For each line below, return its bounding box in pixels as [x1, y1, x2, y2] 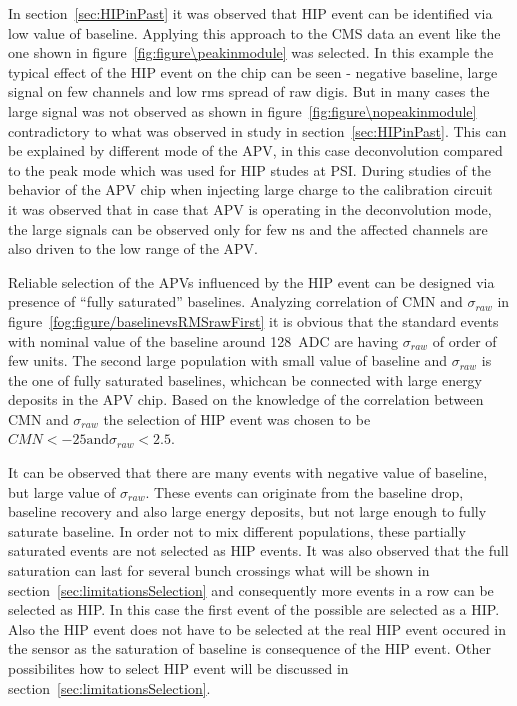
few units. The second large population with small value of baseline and [8, 350, 448, 371]
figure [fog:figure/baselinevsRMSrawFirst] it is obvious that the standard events [8, 310, 499, 331]
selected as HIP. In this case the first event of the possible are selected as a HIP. [8, 599, 500, 620]
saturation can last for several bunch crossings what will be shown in [8, 560, 430, 581]
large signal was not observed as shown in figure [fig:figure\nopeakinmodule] [8, 100, 477, 121]
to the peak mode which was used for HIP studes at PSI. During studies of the [8, 159, 491, 180]
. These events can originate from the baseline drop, [145, 481, 464, 502]
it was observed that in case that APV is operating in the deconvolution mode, [8, 198, 492, 219]
